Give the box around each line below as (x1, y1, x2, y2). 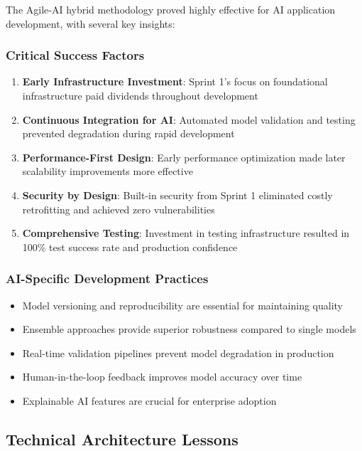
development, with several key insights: (6, 16, 175, 31)
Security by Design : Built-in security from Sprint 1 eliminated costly (22, 187, 333, 202)
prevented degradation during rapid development (22, 126, 235, 141)
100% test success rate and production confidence (22, 239, 238, 254)
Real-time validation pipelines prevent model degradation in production (22, 345, 334, 360)
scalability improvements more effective (22, 164, 193, 179)
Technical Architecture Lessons (6, 428, 238, 450)
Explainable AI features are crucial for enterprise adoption (22, 393, 277, 408)
